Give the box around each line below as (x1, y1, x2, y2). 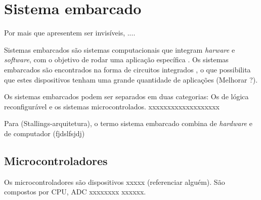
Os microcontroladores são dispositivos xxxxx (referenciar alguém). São (4, 176, 225, 187)
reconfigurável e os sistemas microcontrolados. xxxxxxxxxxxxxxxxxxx (4, 101, 220, 111)
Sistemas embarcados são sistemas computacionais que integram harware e (4, 44, 235, 55)
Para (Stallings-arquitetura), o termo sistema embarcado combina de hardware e (4, 118, 252, 129)
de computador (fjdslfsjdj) (4, 128, 85, 138)
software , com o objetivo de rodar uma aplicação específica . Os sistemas (4, 54, 229, 65)
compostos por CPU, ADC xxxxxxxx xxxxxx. (4, 186, 146, 197)
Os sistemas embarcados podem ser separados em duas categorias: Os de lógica (4, 91, 249, 102)
